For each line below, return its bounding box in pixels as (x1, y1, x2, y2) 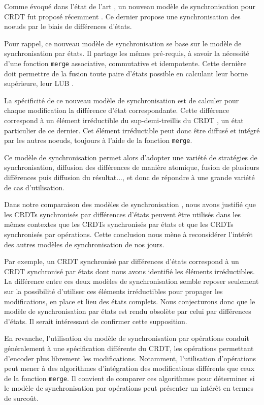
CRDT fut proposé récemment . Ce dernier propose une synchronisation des (4, 11, 241, 21)
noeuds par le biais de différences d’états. (4, 21, 132, 32)
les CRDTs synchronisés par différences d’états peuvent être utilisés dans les (4, 209, 241, 219)
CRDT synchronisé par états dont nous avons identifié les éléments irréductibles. (4, 266, 255, 276)
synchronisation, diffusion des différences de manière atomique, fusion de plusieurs (4, 162, 259, 172)
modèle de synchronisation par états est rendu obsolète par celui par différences (4, 306, 251, 316)
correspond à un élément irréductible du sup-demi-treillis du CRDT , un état (4, 115, 244, 125)
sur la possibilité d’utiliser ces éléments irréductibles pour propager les (4, 285, 223, 296)
